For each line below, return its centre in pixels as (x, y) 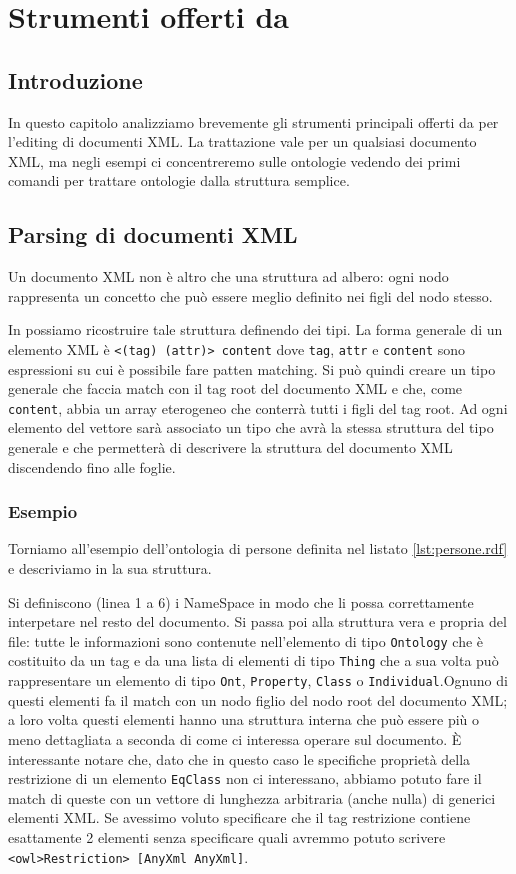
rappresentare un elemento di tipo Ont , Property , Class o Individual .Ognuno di (258, 680)
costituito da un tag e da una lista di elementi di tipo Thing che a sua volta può (253, 660)
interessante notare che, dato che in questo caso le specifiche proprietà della (239, 758)
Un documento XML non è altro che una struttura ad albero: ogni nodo (228, 276)
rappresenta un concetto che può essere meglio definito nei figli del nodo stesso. (250, 295)
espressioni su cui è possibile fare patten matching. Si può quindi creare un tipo (252, 368)
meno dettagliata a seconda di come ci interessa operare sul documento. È (235, 738)
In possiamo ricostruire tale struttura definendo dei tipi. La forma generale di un (255, 329)
